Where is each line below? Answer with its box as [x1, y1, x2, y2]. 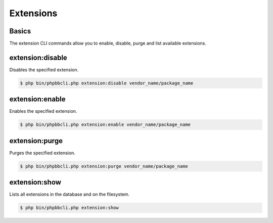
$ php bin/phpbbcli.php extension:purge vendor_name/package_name [20, 163, 188, 169]
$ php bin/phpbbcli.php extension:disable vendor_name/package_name [20, 80, 194, 86]
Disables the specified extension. [9, 66, 79, 73]
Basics [9, 27, 31, 35]
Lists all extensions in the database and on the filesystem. [9, 191, 130, 197]
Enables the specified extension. [9, 108, 77, 114]
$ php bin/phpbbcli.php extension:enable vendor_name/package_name [20, 122, 191, 127]
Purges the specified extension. [9, 150, 76, 156]
